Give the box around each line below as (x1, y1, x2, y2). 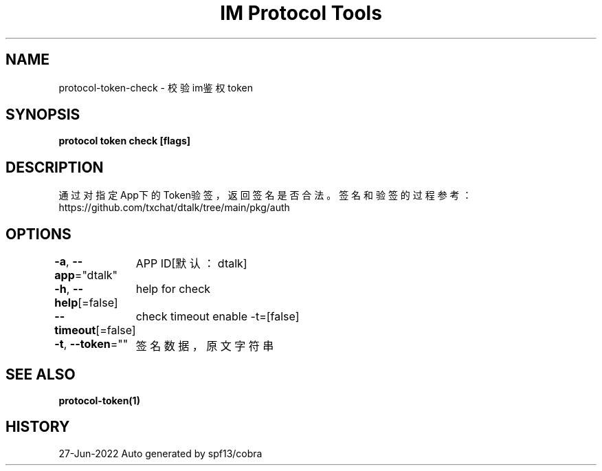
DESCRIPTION (5, 158, 104, 176)
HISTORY (5, 418, 70, 436)
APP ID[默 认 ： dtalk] (135, 256, 247, 271)
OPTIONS (5, 225, 71, 243)
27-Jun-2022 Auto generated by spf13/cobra (58, 447, 263, 459)
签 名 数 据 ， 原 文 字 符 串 (135, 339, 274, 353)
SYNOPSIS (5, 106, 80, 124)
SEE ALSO (5, 365, 76, 383)
